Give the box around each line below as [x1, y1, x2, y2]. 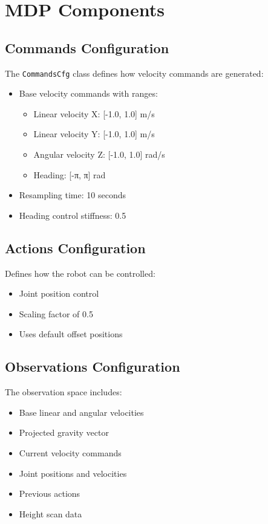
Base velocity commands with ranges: [19, 87, 158, 100]
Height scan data [19, 507, 82, 520]
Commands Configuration [5, 38, 169, 57]
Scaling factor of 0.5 [19, 307, 93, 320]
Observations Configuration [5, 357, 180, 376]
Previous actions [19, 487, 80, 500]
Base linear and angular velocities [19, 406, 144, 418]
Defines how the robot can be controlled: [5, 267, 155, 279]
